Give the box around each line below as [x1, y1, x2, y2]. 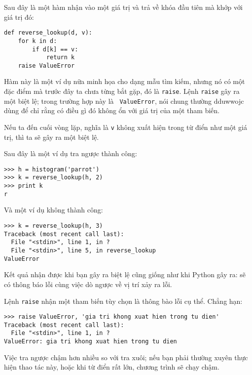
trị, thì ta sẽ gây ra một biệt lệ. [4, 131, 99, 142]
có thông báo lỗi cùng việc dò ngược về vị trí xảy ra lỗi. [4, 279, 172, 289]
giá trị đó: [4, 11, 34, 22]
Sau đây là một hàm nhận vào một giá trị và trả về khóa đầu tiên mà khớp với [4, 2, 243, 12]
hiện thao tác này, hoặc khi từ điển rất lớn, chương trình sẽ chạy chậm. [4, 362, 219, 372]
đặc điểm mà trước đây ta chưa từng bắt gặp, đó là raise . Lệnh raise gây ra [4, 86, 240, 96]
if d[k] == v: [32, 45, 78, 53]
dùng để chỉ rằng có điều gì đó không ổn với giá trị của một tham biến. [4, 105, 220, 116]
